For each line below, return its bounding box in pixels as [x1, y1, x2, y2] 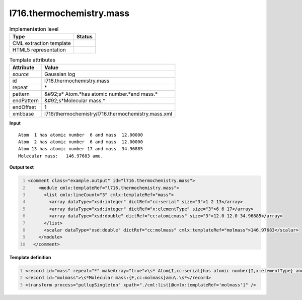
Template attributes [9, 56, 55, 64]
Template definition [9, 254, 51, 260]
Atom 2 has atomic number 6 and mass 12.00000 [18, 139, 143, 145]
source [12, 71, 29, 78]
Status [76, 33, 93, 40]
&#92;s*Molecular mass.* [44, 97, 106, 104]
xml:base [12, 110, 34, 117]
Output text [9, 164, 34, 170]
